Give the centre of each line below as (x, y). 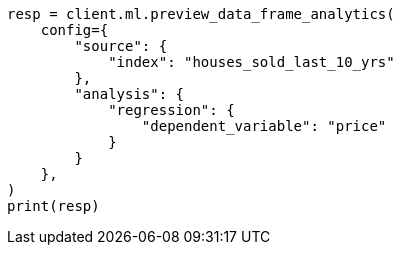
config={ (74, 30)
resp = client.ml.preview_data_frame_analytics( (201, 14)
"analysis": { (129, 94)
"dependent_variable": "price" (264, 126)
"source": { (121, 46)
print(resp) (53, 206)
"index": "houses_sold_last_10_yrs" (251, 62)
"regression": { (171, 110)
